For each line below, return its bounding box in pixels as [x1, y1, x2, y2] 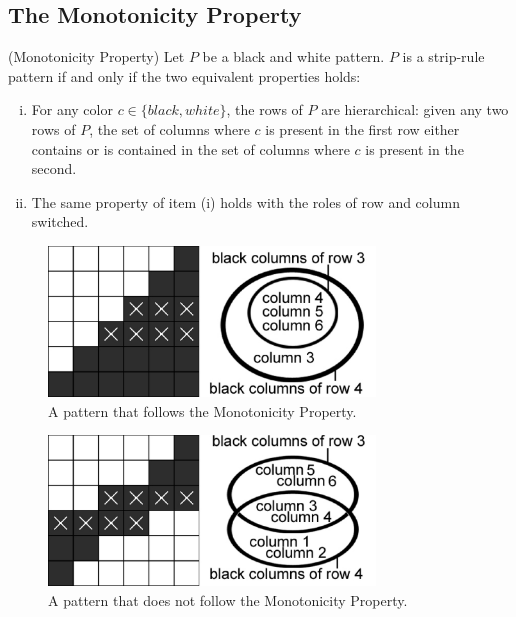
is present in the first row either [265, 118, 460, 139]
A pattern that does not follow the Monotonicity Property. [48, 590, 408, 611]
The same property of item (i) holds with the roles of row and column [31, 191, 460, 212]
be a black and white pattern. [202, 46, 385, 67]
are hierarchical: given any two [321, 99, 509, 120]
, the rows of [226, 99, 303, 120]
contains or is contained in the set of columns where [31, 138, 350, 159]
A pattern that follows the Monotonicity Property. [48, 400, 357, 421]
